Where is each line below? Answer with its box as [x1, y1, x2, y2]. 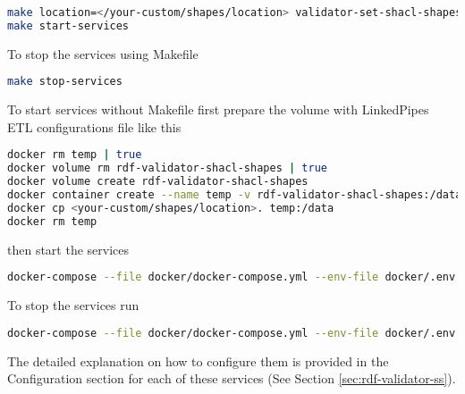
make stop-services [7, 75, 123, 88]
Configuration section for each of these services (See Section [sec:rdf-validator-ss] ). [7, 369, 456, 388]
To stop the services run [7, 296, 139, 314]
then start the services [7, 239, 130, 258]
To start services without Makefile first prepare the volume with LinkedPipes [7, 100, 429, 119]
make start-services [7, 19, 130, 32]
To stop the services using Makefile [7, 44, 199, 63]
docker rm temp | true [7, 148, 142, 162]
